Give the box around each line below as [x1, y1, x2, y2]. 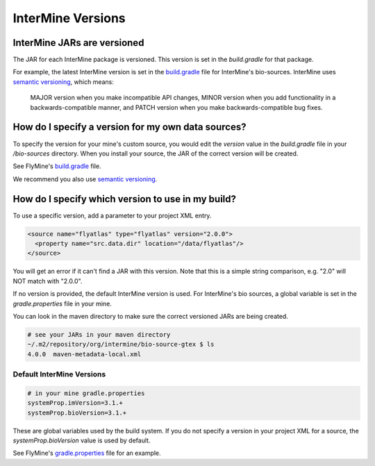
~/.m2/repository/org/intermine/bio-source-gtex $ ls [27, 340, 215, 349]
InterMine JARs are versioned [12, 37, 144, 49]
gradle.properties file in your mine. [12, 299, 112, 308]
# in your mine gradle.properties [27, 389, 145, 397]
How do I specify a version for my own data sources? [12, 122, 247, 133]
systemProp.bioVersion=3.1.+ [27, 408, 127, 417]
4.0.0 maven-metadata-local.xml [27, 350, 142, 358]
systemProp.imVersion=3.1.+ [27, 399, 123, 407]
